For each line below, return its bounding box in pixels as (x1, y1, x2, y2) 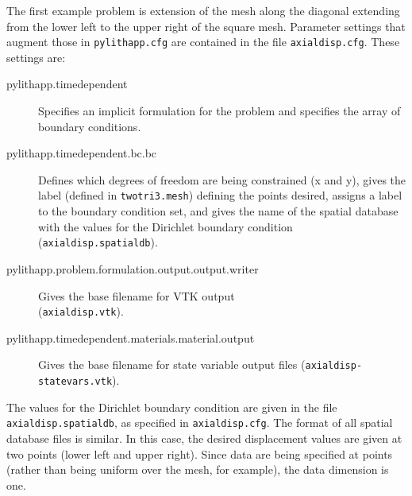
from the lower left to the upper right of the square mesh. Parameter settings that (6, 17, 406, 34)
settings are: (6, 48, 66, 65)
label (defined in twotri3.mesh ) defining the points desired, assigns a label (38, 187, 402, 203)
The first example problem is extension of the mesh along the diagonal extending (6, 2, 400, 18)
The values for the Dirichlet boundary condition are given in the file (6, 398, 337, 415)
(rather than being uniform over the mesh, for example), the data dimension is (6, 461, 389, 478)
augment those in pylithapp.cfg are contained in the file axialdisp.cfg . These (6, 33, 400, 50)
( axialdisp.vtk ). (38, 303, 124, 320)
